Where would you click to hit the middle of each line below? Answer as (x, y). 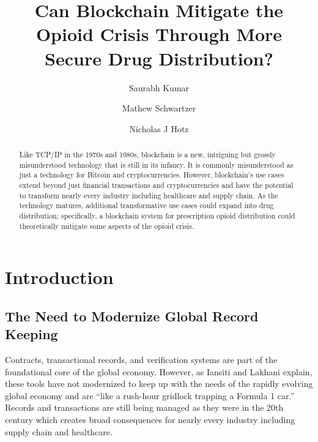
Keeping (31, 334)
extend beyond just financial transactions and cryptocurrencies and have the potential (156, 185)
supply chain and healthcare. (59, 431)
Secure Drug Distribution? (159, 58)
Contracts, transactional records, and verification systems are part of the (141, 360)
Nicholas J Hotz (159, 128)
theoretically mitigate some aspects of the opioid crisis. (107, 226)
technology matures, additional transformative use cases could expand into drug (146, 205)
